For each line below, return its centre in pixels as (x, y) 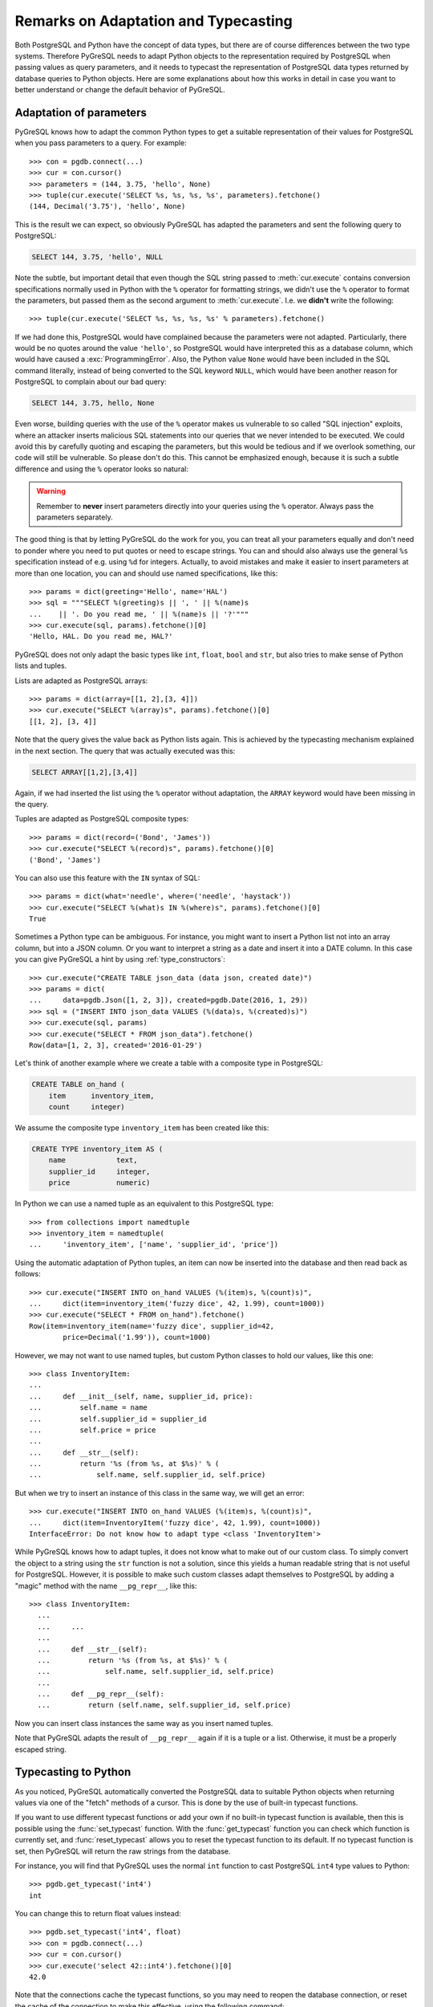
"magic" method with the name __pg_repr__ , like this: (106, 1586)
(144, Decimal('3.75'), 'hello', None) (107, 206)
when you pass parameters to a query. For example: (101, 143)
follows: (28, 1274)
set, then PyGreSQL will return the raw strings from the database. (123, 1851)
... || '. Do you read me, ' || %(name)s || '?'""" (139, 614)
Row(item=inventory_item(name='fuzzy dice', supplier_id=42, (152, 1326)
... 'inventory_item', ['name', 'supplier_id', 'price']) (154, 1245)
